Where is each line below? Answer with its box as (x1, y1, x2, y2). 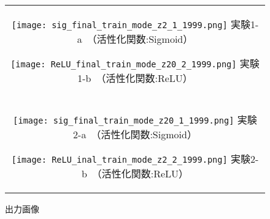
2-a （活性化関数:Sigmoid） (73, 127, 197, 141)
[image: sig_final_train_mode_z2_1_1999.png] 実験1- (11, 17, 259, 31)
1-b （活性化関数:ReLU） (77, 71, 193, 85)
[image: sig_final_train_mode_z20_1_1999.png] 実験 (13, 113, 257, 127)
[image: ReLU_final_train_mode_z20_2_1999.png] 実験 (10, 56, 260, 70)
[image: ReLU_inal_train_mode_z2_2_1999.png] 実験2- (11, 152, 259, 166)
